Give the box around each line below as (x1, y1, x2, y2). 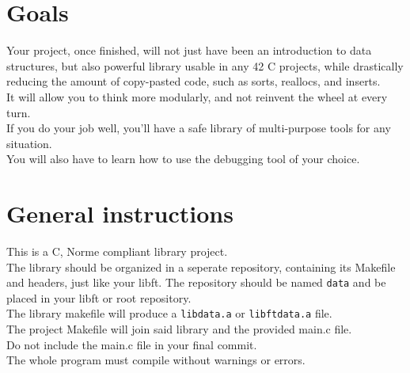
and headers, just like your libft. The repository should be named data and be (6, 274, 386, 291)
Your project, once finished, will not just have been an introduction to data (6, 42, 372, 59)
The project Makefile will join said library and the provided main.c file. (6, 321, 352, 337)
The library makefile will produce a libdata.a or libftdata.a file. (6, 305, 332, 322)
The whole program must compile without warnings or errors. (6, 352, 306, 368)
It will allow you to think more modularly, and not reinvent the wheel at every (6, 88, 388, 105)
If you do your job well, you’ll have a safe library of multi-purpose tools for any (6, 120, 391, 136)
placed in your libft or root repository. (6, 289, 192, 306)
